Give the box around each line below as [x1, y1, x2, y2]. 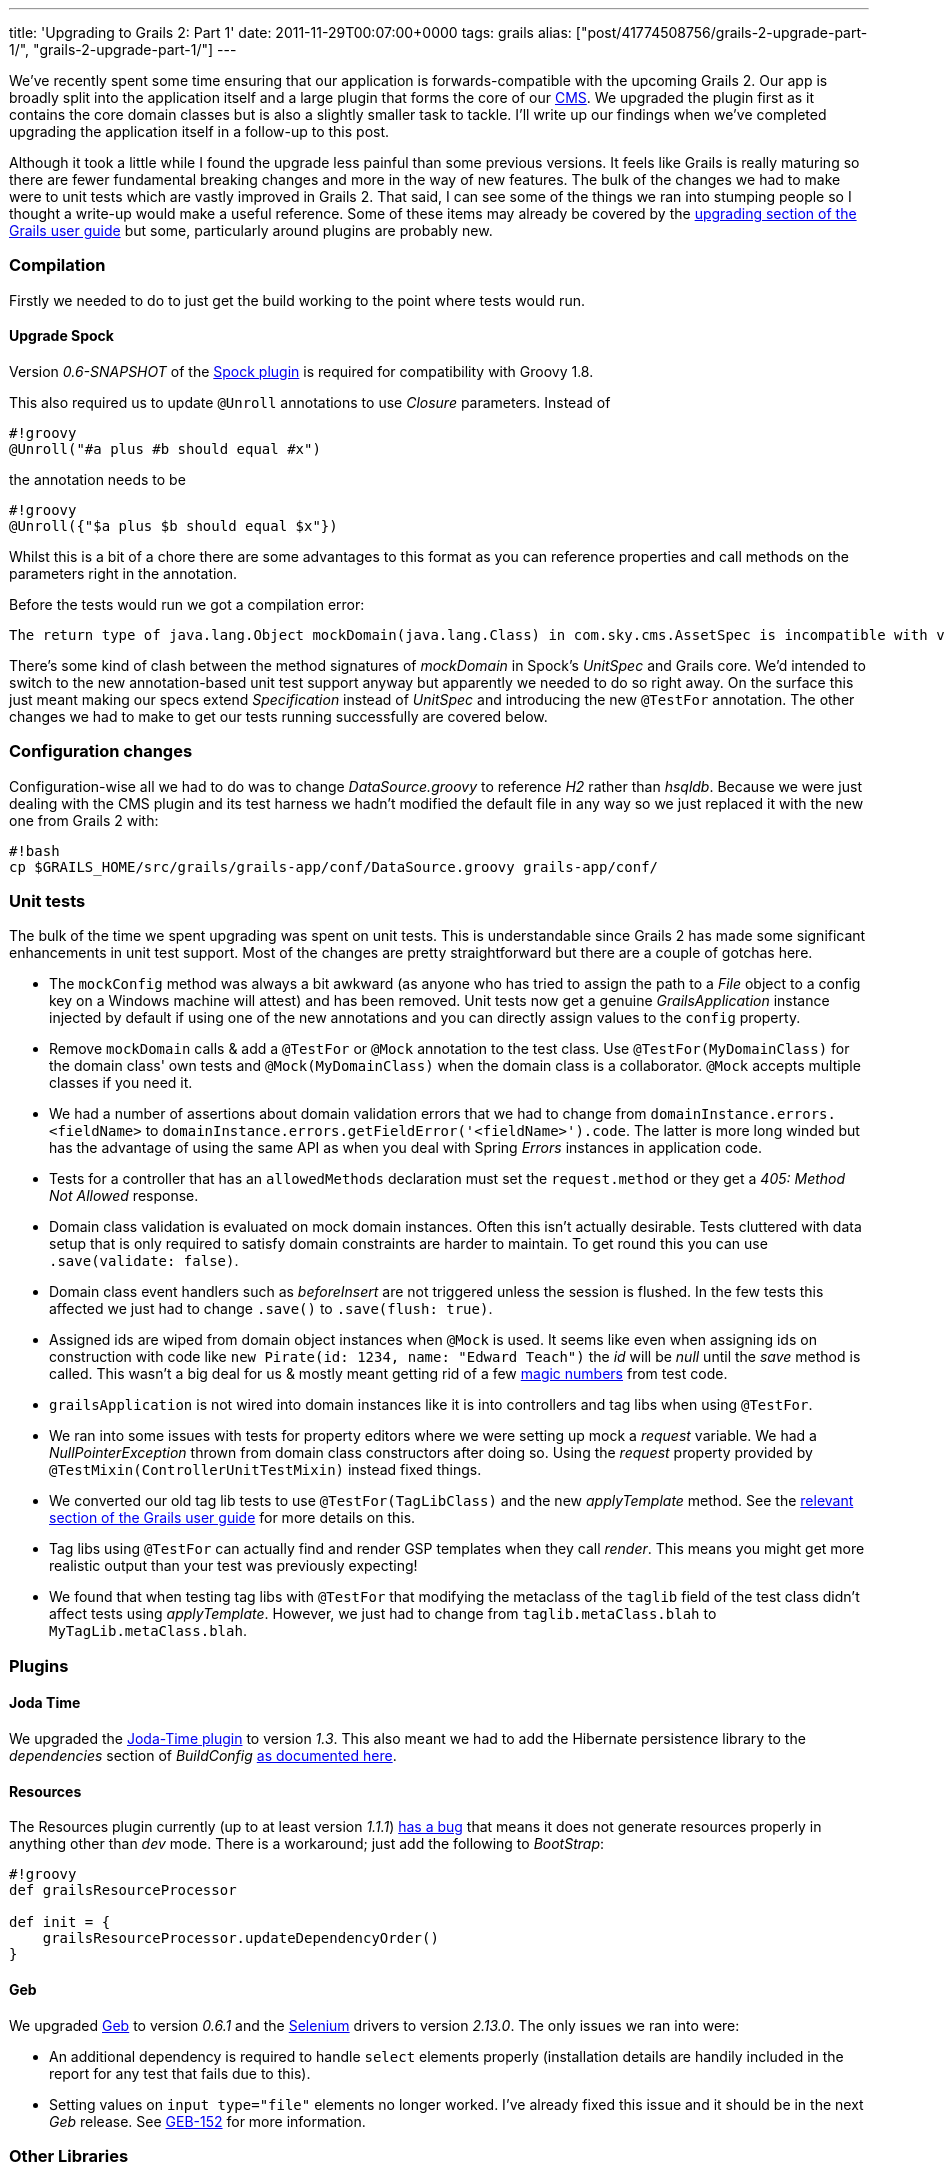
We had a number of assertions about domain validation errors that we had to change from [49, 1105, 647, 1123]
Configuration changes [9, 741, 193, 762]
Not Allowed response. [49, 1187, 199, 1205]
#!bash [9, 842, 60, 859]
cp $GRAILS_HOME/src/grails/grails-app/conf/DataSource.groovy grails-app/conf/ [9, 858, 659, 875]
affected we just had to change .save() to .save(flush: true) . [49, 1300, 493, 1318]
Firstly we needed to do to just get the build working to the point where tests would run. [9, 291, 585, 309]
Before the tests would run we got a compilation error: [9, 595, 365, 613]
